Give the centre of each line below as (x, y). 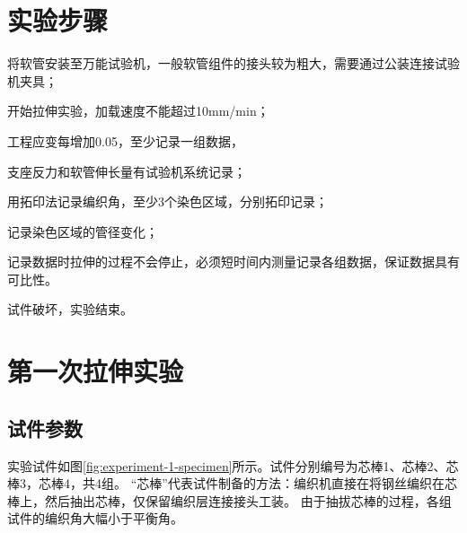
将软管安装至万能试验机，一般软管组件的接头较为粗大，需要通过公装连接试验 (233, 63)
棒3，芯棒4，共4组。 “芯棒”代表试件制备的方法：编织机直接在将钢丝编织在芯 (232, 483)
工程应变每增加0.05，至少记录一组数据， (125, 140)
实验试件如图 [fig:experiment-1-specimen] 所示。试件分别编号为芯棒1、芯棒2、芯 (233, 465)
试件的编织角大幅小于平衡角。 (95, 518)
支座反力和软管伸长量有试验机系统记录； (127, 171)
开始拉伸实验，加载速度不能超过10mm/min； (138, 111)
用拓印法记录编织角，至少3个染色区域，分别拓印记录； (167, 201)
